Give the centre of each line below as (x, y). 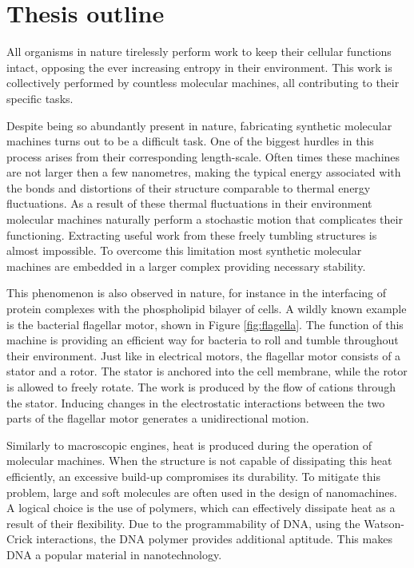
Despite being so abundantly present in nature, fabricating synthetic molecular (199, 125)
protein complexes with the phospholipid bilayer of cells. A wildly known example (207, 309)
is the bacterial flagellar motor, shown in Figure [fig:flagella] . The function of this (205, 324)
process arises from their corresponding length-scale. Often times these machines (203, 156)
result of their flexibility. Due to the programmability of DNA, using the (183, 523)
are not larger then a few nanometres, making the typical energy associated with (204, 172)
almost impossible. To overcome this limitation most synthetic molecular (184, 250)
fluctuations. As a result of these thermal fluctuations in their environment (189, 203)
